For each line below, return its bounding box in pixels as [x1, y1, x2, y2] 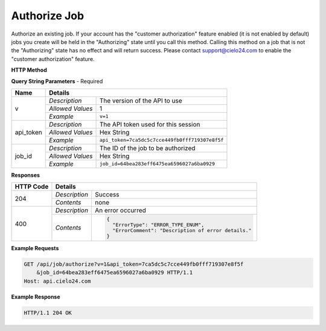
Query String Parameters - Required [11, 77, 103, 84]
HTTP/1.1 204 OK [24, 309, 72, 316]
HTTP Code [14, 183, 49, 191]
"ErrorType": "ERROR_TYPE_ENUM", [112, 222, 205, 229]
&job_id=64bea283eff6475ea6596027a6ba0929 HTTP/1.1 [36, 269, 193, 276]
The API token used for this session [99, 120, 200, 128]
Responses [11, 171, 40, 178]
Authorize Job [11, 9, 85, 22]
